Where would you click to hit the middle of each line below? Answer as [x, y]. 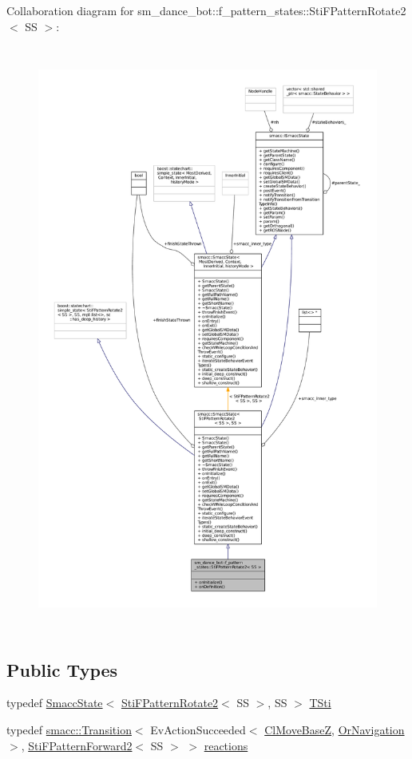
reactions [226, 745]
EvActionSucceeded [198, 729]
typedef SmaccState [55, 703]
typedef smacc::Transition [69, 729]
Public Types [62, 669]
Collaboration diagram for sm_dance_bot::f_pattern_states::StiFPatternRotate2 [206, 10]
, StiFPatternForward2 [77, 745]
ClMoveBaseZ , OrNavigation [335, 729]
